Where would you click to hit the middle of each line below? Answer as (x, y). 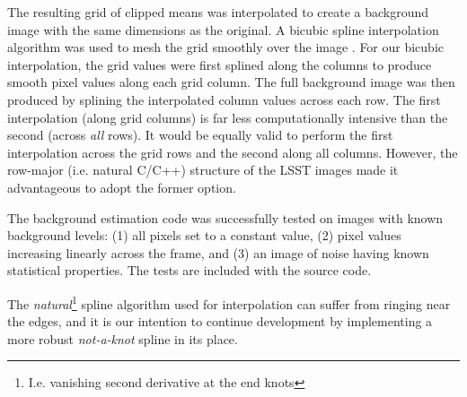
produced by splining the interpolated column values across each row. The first (224, 99)
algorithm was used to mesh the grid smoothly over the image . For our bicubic (226, 47)
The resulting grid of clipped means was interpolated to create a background (218, 12)
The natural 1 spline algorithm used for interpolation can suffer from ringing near (229, 302)
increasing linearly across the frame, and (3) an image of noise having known (218, 252)
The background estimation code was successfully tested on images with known (225, 217)
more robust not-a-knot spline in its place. (123, 338)
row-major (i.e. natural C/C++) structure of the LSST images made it (203, 170)
